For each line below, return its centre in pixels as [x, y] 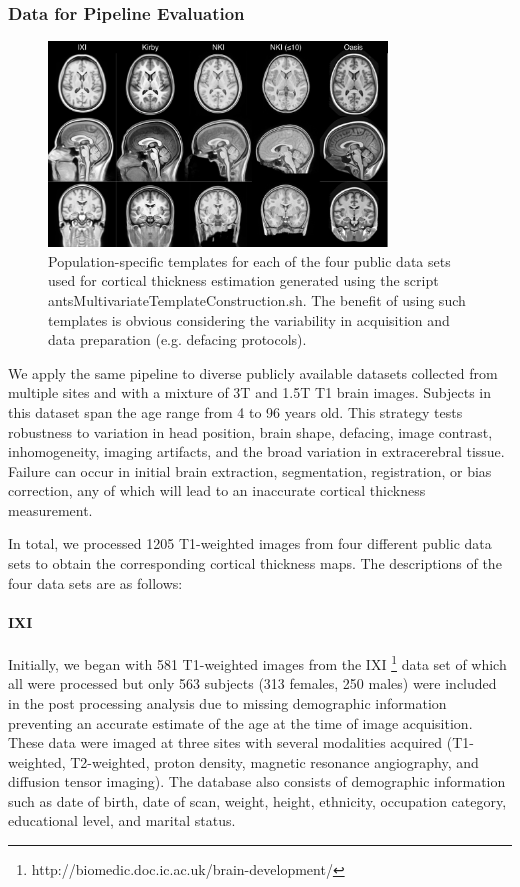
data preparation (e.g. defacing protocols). [177, 339]
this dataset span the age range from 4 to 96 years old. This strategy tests [235, 411]
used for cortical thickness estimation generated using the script [243, 280]
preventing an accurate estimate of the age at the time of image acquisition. [240, 722]
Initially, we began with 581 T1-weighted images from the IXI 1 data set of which [257, 662]
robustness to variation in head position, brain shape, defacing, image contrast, [250, 431]
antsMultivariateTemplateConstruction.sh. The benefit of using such [257, 299]
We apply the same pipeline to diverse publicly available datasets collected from [253, 372]
